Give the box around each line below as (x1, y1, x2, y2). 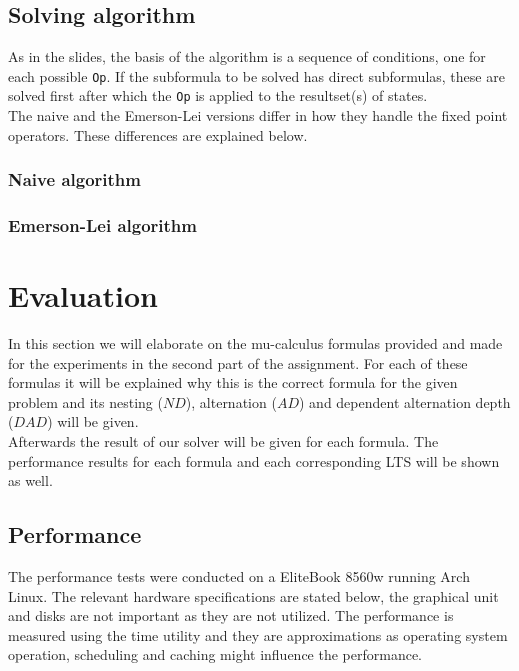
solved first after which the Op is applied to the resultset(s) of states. (8, 85, 428, 106)
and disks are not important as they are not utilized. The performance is (8, 605, 454, 626)
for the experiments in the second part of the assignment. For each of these (8, 352, 468, 373)
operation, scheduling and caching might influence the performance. (8, 644, 423, 665)
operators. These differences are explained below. (8, 124, 308, 145)
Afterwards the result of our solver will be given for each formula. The (8, 431, 439, 452)
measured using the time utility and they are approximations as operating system (8, 624, 508, 645)
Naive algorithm (8, 167, 141, 192)
